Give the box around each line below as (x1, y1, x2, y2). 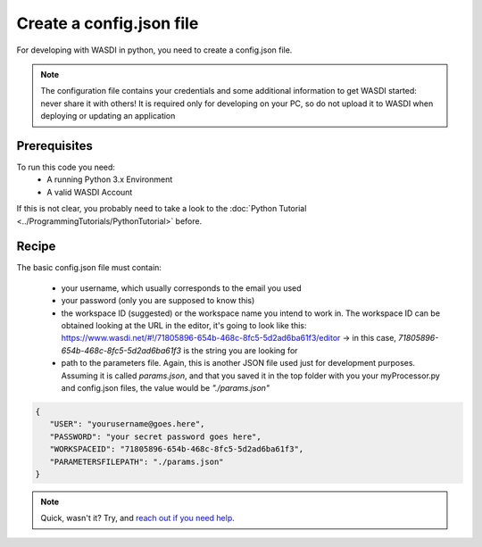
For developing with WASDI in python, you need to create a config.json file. (16, 45, 293, 55)
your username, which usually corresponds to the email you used (61, 282, 303, 294)
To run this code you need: (16, 162, 116, 173)
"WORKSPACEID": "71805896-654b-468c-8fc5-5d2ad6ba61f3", (49, 444, 304, 454)
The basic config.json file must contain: (16, 262, 162, 273)
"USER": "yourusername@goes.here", (49, 419, 205, 429)
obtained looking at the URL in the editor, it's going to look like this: (61, 320, 307, 331)
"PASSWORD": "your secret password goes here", (49, 431, 262, 442)
